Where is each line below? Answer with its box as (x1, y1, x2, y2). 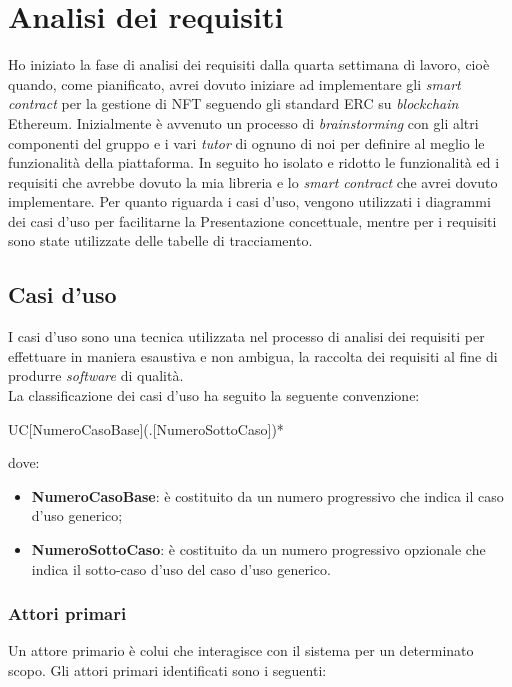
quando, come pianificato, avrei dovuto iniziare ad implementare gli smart (8, 73, 461, 94)
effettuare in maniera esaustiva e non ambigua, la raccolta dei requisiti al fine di (8, 345, 498, 366)
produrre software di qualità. (8, 365, 184, 386)
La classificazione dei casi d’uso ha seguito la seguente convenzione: (8, 385, 420, 406)
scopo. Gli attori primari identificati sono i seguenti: (8, 660, 327, 681)
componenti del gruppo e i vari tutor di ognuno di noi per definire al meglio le (8, 132, 485, 153)
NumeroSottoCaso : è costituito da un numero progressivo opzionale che (31, 539, 486, 560)
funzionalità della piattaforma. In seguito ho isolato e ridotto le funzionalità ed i (8, 152, 500, 173)
